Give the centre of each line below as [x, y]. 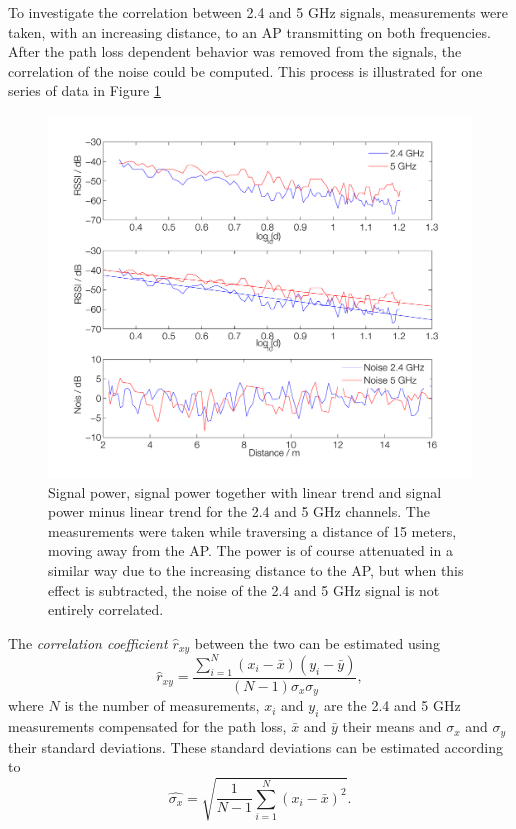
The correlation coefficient [88, 642]
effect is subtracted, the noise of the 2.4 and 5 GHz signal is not [244, 589]
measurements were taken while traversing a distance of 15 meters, [252, 530]
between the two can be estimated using [317, 642]
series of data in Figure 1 [84, 90]
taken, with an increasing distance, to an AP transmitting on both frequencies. [249, 31]
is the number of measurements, [162, 705]
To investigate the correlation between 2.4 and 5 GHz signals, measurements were [258, 12]
